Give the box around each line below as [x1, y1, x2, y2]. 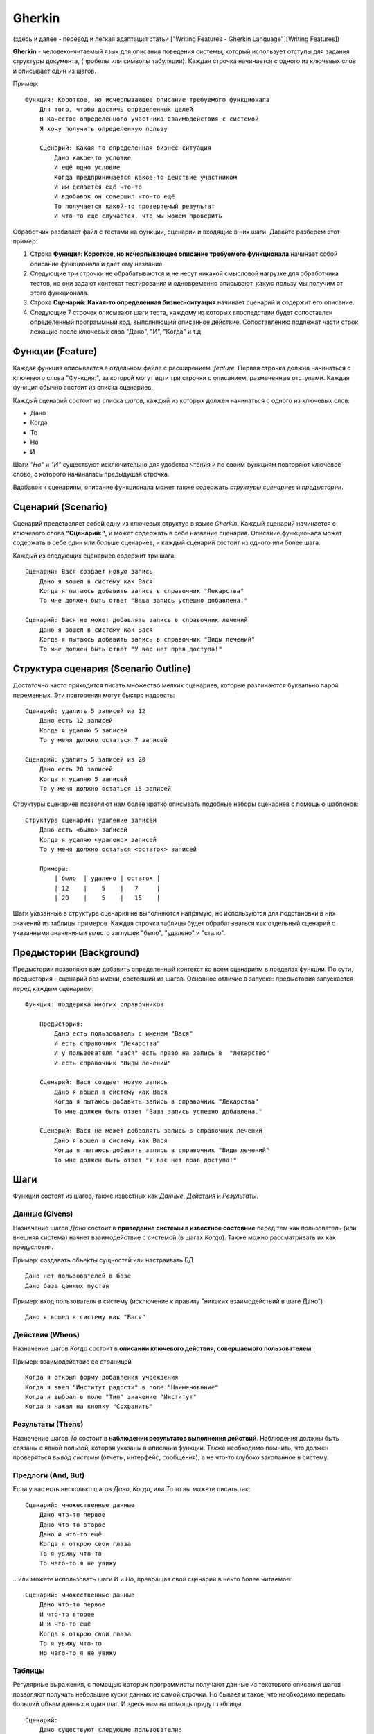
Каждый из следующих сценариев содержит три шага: [12, 551, 177, 560]
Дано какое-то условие [54, 153, 132, 162]
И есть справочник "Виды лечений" [54, 1058, 172, 1067]
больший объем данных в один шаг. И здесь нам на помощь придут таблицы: [12, 1700, 244, 1708]
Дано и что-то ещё [39, 1530, 103, 1538]
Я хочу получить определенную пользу [39, 125, 168, 132]
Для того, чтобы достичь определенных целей [39, 105, 193, 113]
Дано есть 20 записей [39, 765, 114, 773]
